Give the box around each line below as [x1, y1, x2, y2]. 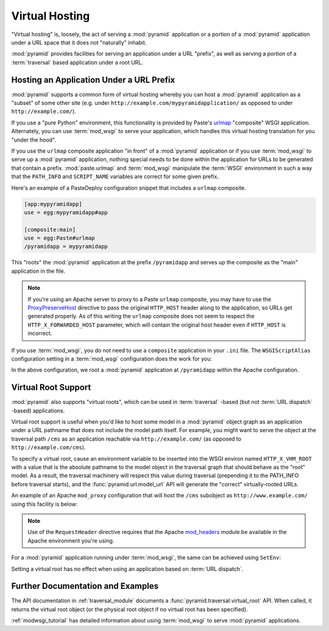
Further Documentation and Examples [11, 581, 158, 591]
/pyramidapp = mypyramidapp [24, 243, 108, 250]
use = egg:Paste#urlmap [24, 235, 96, 242]
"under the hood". [11, 136, 57, 143]
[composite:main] [24, 226, 76, 233]
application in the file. [11, 267, 66, 275]
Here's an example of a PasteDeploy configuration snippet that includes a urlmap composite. [11, 184, 246, 192]
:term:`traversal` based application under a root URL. [11, 59, 143, 66]
